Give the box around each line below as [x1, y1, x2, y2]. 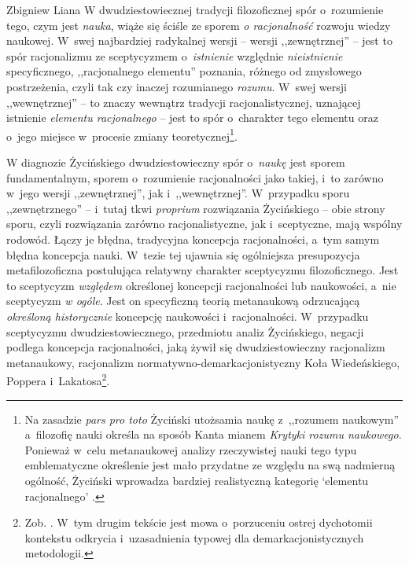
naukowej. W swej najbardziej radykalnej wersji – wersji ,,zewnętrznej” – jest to [6, 32, 392, 49]
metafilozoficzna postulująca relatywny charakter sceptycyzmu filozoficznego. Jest [6, 262, 399, 278]
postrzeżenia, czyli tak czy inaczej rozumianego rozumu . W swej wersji [6, 78, 347, 94]
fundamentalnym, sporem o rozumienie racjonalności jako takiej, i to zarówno [6, 169, 384, 186]
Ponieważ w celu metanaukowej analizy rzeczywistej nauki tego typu [24, 441, 357, 458]
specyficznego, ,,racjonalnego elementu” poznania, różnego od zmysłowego [6, 63, 362, 79]
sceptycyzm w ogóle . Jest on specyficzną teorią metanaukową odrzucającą [6, 292, 360, 309]
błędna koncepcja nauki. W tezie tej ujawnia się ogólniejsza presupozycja [6, 246, 360, 263]
